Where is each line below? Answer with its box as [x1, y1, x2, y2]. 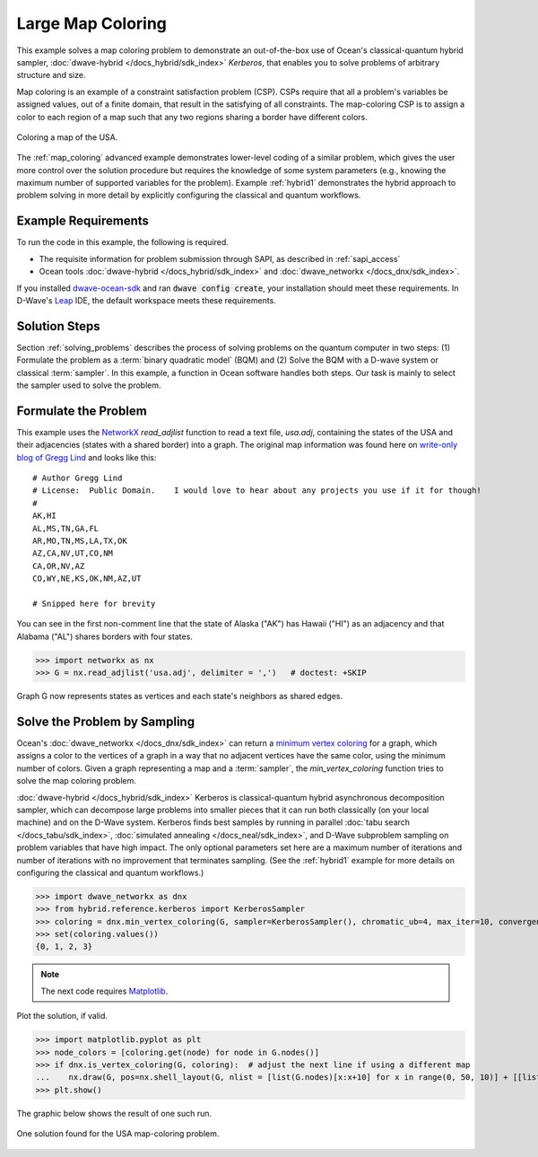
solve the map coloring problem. [16, 776, 136, 786]
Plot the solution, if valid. [16, 1011, 108, 1021]
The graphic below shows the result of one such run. [16, 1108, 213, 1118]
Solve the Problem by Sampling [16, 714, 195, 729]
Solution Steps [16, 319, 100, 334]
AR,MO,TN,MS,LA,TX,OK [32, 536, 127, 547]
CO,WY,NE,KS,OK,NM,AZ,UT [32, 574, 142, 583]
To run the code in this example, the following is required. [16, 237, 229, 248]
